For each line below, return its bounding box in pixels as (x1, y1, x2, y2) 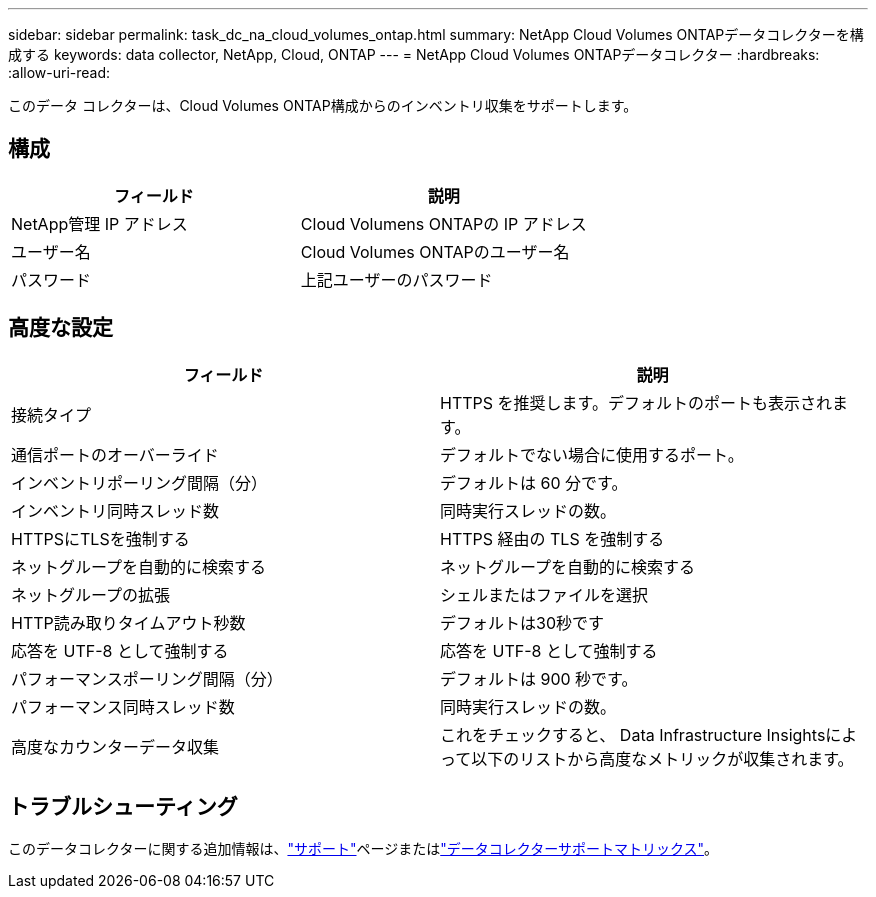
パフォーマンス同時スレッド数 (11, 696, 235, 717)
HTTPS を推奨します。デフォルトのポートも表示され (440, 392, 832, 413)
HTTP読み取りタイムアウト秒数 (11, 612, 246, 633)
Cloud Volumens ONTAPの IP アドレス (300, 213, 587, 234)
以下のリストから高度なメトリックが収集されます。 (471, 748, 854, 769)
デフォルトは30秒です (440, 612, 604, 633)
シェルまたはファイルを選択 (440, 584, 649, 605)
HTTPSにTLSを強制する (11, 528, 190, 549)
